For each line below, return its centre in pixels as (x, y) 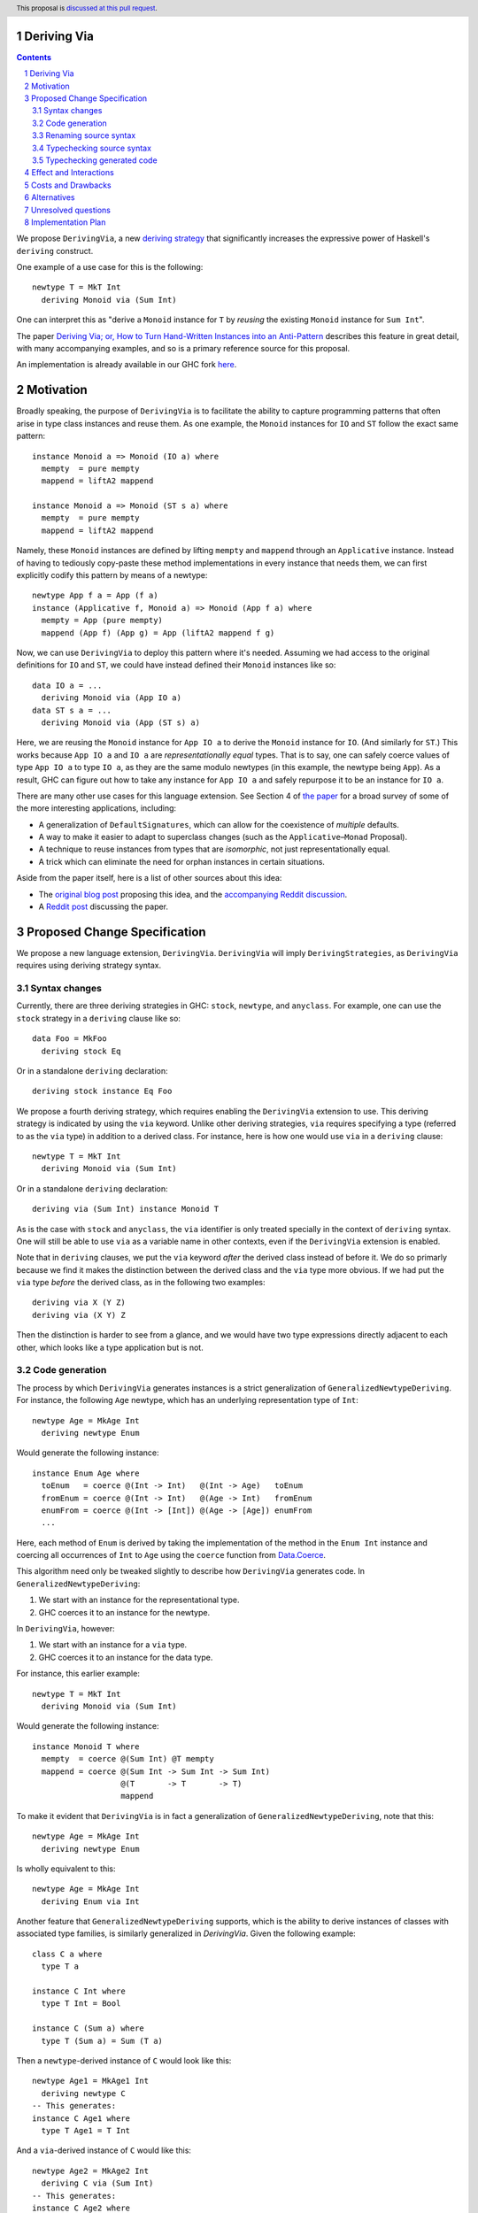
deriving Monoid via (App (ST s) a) (121, 722)
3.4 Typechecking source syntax (92, 148)
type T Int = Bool (81, 2004)
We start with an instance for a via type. (113, 1645)
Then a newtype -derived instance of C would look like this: (124, 2060)
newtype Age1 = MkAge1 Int (91, 2081)
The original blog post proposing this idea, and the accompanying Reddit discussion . (193, 894)
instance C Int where (79, 1991)
